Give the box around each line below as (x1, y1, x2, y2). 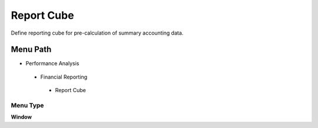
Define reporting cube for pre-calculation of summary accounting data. (11, 29, 184, 36)
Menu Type (11, 102, 44, 109)
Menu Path (11, 45, 52, 55)
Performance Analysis (25, 60, 79, 67)
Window (11, 113, 32, 120)
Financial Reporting (40, 73, 88, 80)
